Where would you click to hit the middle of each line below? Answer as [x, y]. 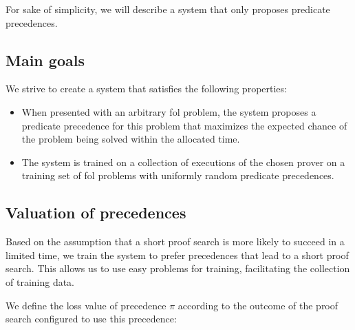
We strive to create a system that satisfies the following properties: [146, 89]
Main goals [45, 60]
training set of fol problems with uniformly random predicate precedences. [178, 175]
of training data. [40, 281]
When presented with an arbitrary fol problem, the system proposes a [169, 111]
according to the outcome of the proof [258, 305]
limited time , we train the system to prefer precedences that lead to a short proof [177, 255]
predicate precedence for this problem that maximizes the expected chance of [184, 125]
